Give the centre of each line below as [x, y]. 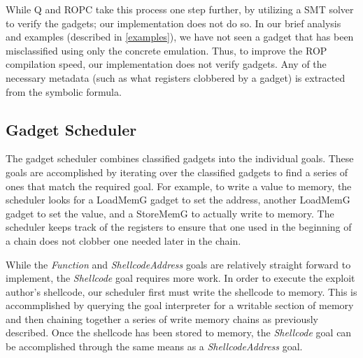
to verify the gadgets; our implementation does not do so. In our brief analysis [173, 23]
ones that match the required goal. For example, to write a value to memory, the [179, 186]
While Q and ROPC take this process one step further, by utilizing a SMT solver [180, 9]
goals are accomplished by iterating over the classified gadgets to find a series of [177, 172]
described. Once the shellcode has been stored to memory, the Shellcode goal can [179, 332]
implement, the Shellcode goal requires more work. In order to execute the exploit [180, 278]
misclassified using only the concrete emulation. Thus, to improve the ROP [166, 50]
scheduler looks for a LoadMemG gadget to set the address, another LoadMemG [178, 200]
